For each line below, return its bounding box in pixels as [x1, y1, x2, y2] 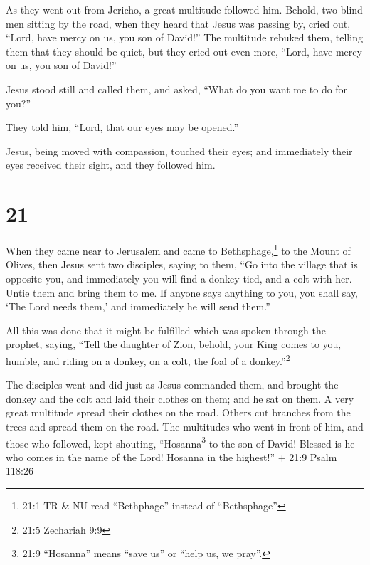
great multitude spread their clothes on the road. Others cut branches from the [6, 405, 351, 420]
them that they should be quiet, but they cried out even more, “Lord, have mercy [6, 43, 362, 58]
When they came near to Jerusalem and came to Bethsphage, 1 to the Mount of [6, 241, 351, 258]
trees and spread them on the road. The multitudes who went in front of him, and [6, 418, 364, 433]
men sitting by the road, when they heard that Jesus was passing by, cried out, [6, 16, 351, 31]
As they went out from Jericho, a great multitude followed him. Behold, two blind [6, 2, 363, 16]
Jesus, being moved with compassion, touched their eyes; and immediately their [6, 143, 353, 158]
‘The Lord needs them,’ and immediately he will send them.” [6, 299, 270, 314]
